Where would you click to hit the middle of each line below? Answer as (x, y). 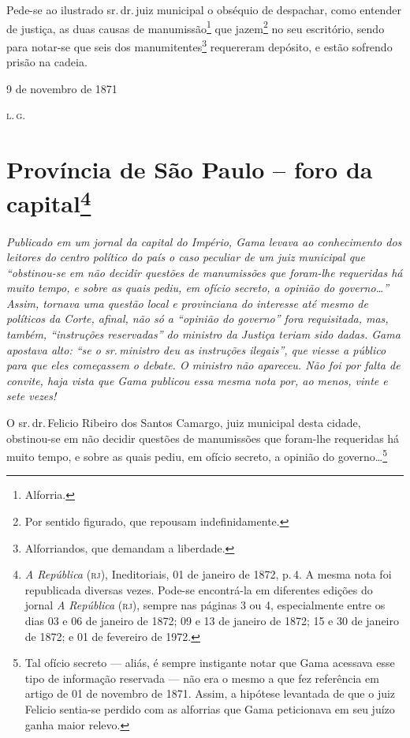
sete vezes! (32, 396)
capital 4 (49, 202)
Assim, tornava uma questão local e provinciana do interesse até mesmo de (187, 303)
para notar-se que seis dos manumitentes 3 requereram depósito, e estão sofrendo (199, 45)
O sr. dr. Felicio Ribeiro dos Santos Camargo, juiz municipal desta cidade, (184, 423)
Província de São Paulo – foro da (190, 169)
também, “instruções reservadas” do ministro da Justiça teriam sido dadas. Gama (203, 334)
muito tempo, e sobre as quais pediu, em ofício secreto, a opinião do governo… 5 (197, 455)
